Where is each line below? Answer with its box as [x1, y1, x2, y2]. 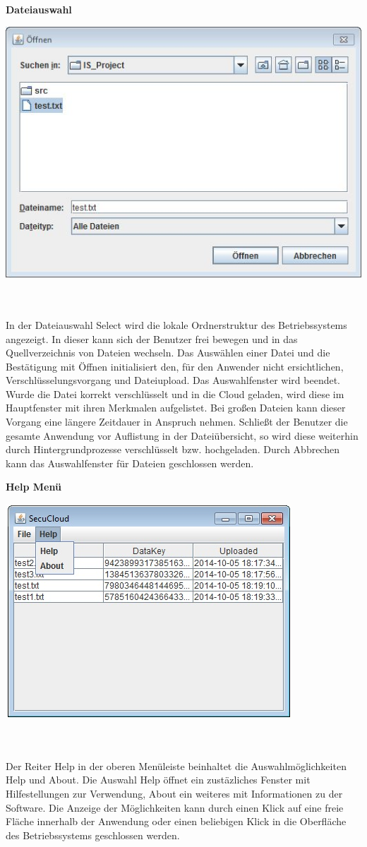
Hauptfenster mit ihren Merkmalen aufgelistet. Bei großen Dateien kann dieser [6, 400, 346, 415]
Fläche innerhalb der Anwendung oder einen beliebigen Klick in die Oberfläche [6, 814, 347, 829]
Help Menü [6, 479, 61, 494]
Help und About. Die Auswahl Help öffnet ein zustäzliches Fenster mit [6, 772, 311, 787]
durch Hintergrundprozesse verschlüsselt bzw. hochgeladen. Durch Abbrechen [6, 442, 339, 457]
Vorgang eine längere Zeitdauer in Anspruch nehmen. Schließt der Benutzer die [6, 414, 348, 429]
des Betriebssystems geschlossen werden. [6, 827, 180, 842]
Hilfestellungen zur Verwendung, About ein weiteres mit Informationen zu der [6, 786, 343, 800]
